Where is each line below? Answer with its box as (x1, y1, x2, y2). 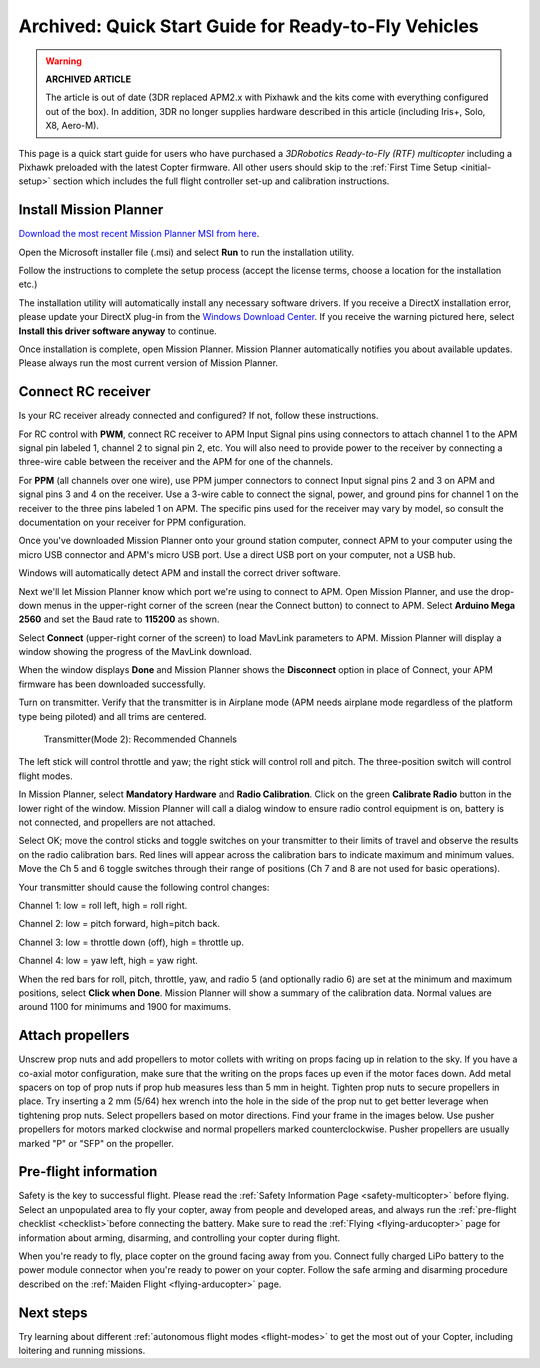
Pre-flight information (18, 1163, 158, 1180)
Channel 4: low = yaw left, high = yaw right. (18, 955, 199, 967)
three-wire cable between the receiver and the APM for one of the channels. (18, 456, 334, 468)
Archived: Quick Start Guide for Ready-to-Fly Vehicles (18, 15, 479, 37)
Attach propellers (18, 1027, 130, 1044)
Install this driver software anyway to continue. (18, 325, 217, 337)
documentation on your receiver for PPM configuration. (18, 516, 247, 528)
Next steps (18, 1304, 88, 1321)
